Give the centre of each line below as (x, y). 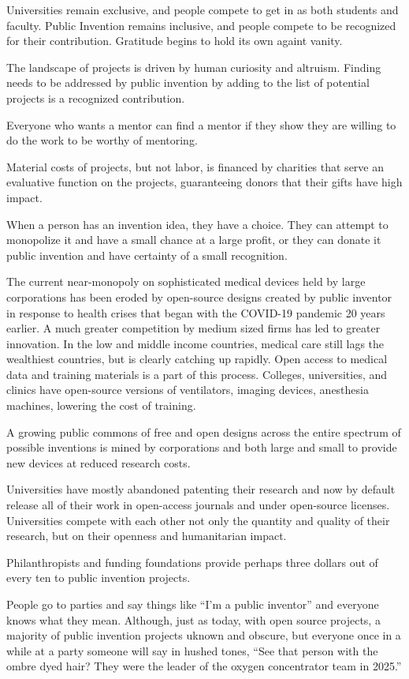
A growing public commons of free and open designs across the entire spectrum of (204, 431)
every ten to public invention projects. (99, 578)
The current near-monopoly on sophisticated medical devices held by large (186, 281)
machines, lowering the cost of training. (101, 405)
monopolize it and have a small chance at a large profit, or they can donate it (194, 240)
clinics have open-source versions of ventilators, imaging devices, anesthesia (188, 390)
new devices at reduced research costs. (99, 462)
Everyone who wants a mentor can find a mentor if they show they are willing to (201, 124)
